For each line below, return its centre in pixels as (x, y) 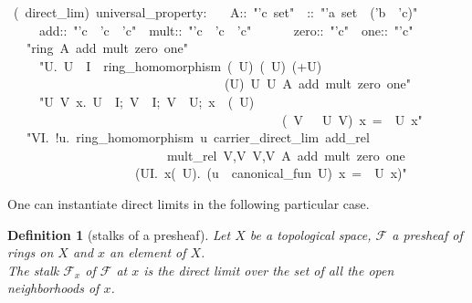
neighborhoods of (53, 288)
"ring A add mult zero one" (107, 48)
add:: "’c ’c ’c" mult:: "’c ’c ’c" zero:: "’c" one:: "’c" (226, 30)
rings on (31, 252)
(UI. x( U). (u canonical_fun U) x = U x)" (271, 173)
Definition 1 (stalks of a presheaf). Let (119, 234)
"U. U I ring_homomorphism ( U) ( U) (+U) (180, 65)
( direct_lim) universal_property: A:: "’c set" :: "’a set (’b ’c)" (215, 12)
